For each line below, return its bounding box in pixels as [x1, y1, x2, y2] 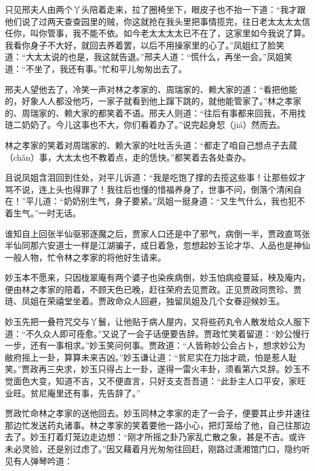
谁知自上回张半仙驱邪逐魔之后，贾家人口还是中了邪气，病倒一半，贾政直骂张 [5, 227, 310, 239]
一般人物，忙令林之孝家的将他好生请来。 [5, 250, 166, 263]
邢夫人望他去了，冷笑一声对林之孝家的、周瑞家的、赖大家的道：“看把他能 [5, 82, 297, 95]
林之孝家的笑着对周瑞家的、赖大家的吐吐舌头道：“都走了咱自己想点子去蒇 [5, 138, 297, 151]
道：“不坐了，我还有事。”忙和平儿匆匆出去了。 [5, 62, 187, 75]
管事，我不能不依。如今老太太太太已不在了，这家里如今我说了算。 [47, 27, 310, 39]
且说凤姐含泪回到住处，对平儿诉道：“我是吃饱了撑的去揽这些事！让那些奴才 [5, 171, 306, 184]
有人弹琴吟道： [13, 454, 73, 467]
